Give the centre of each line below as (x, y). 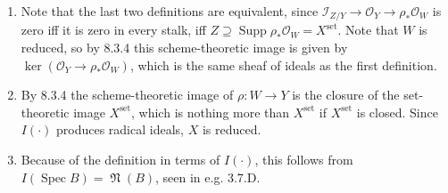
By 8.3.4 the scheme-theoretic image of (127, 95)
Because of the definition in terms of (120, 160)
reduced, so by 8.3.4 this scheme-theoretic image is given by (184, 48)
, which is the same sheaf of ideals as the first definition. (283, 64)
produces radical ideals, (120, 129)
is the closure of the (346, 95)
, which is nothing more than (211, 112)
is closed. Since (397, 112)
